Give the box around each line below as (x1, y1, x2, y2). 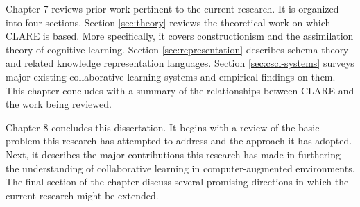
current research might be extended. (6, 188, 159, 202)
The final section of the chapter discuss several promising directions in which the (6, 174, 349, 189)
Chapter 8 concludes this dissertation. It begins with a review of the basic (6, 119, 320, 134)
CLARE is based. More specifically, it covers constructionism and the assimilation (6, 28, 354, 43)
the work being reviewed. (6, 97, 112, 111)
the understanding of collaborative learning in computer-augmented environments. (6, 160, 355, 175)
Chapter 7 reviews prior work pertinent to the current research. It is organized (6, 1, 339, 15)
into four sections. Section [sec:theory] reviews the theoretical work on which (6, 15, 331, 29)
